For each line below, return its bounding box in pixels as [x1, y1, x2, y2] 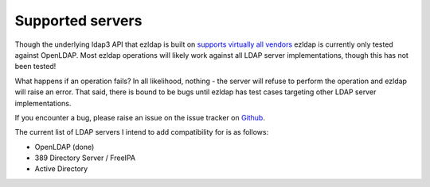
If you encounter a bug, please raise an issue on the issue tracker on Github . [14, 113, 266, 122]
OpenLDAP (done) [34, 142, 95, 151]
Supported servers [14, 12, 143, 29]
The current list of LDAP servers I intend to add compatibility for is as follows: [14, 128, 269, 137]
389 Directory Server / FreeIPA [34, 153, 135, 162]
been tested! [14, 62, 57, 71]
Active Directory [34, 164, 88, 174]
